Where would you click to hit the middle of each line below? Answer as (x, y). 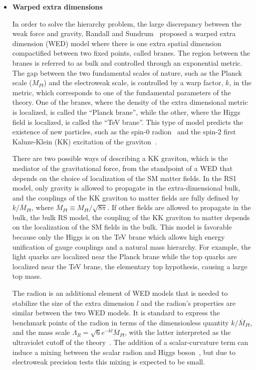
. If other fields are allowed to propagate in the (179, 207)
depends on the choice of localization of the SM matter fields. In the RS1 (124, 178)
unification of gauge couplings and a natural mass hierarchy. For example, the (132, 246)
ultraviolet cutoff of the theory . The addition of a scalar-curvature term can (130, 342)
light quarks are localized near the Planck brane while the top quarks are (124, 256)
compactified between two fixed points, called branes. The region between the (131, 53)
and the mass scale (41, 332)
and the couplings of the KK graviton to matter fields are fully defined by (125, 197)
